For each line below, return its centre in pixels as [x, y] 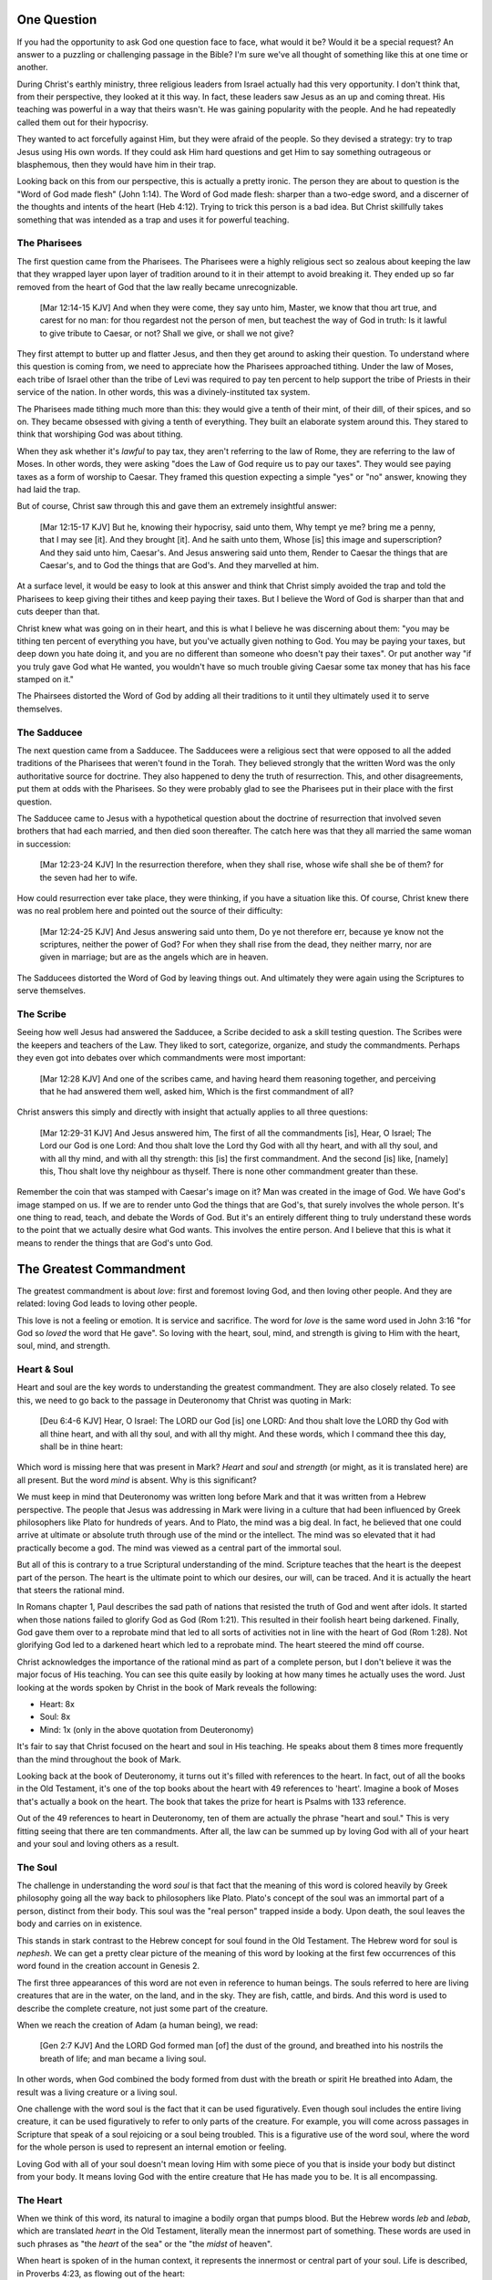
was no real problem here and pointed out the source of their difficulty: [150, 911]
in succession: [44, 844]
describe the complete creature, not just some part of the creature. [143, 2008]
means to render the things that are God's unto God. [115, 1243]
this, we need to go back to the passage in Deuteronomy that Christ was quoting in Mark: [184, 1400]
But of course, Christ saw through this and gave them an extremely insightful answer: [177, 506]
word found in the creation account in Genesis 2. [108, 1966]
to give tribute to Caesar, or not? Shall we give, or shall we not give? [167, 333]
